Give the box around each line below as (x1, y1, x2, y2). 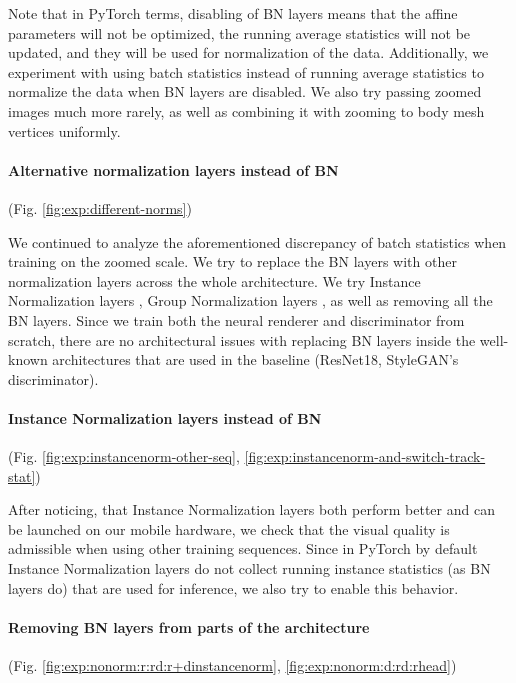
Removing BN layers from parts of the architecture (8, 616, 370, 637)
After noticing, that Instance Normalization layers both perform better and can (8, 499, 495, 520)
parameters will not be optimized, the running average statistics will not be (8, 22, 471, 43)
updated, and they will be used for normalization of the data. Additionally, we (8, 42, 489, 63)
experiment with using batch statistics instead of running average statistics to (8, 61, 484, 82)
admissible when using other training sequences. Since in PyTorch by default (8, 538, 478, 559)
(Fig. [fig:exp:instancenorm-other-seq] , (8, 446, 240, 467)
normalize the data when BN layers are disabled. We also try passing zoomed (8, 81, 482, 102)
